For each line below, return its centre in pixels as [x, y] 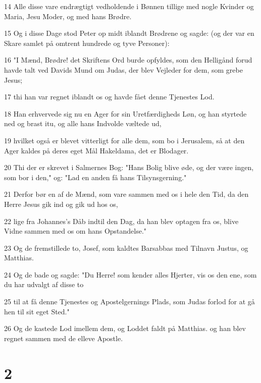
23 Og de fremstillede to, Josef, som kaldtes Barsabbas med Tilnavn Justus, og [126, 248]
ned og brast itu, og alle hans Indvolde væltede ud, [83, 123]
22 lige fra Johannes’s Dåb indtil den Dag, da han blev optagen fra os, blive [121, 221]
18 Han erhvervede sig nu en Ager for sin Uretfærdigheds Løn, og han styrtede [125, 113]
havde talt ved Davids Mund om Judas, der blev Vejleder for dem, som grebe [123, 69]
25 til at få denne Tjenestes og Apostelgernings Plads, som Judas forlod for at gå [129, 302]
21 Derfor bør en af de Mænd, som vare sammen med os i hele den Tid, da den [126, 194]
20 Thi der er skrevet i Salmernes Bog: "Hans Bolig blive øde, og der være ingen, [129, 167]
